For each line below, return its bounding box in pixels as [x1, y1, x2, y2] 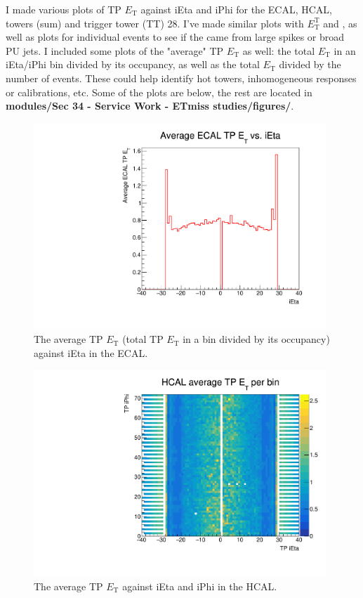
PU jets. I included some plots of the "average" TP [6, 43, 224, 58]
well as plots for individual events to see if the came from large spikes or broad [6, 30, 345, 44]
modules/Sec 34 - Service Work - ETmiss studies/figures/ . [6, 98, 294, 113]
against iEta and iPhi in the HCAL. [122, 578, 277, 593]
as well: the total [242, 43, 315, 58]
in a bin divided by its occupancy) [183, 332, 330, 346]
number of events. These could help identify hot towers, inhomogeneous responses [6, 70, 357, 85]
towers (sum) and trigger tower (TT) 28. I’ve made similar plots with [6, 15, 304, 30]
